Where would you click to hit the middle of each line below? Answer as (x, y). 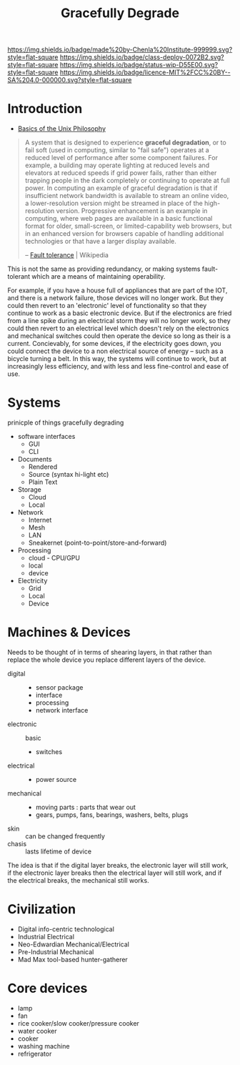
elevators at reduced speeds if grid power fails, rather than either (121, 173)
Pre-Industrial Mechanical (56, 951)
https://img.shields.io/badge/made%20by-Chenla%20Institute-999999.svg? (120, 50)
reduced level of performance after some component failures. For (121, 158)
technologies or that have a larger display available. (101, 242)
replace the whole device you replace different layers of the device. (107, 660)
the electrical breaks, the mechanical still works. (78, 880)
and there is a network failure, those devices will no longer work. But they (115, 298)
